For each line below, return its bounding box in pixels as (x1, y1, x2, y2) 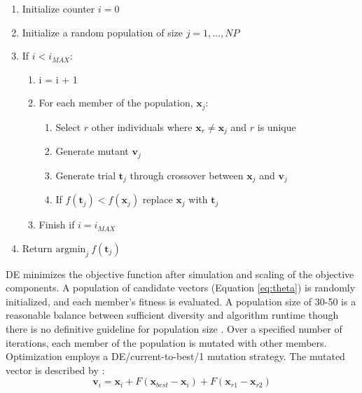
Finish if (39, 217, 75, 232)
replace (142, 192, 173, 207)
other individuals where (91, 119, 193, 134)
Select (55, 119, 81, 134)
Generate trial (55, 167, 116, 182)
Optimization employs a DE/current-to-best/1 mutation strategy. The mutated (6, 349, 345, 364)
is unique (257, 119, 296, 134)
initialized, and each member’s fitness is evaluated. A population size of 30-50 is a (6, 294, 356, 308)
